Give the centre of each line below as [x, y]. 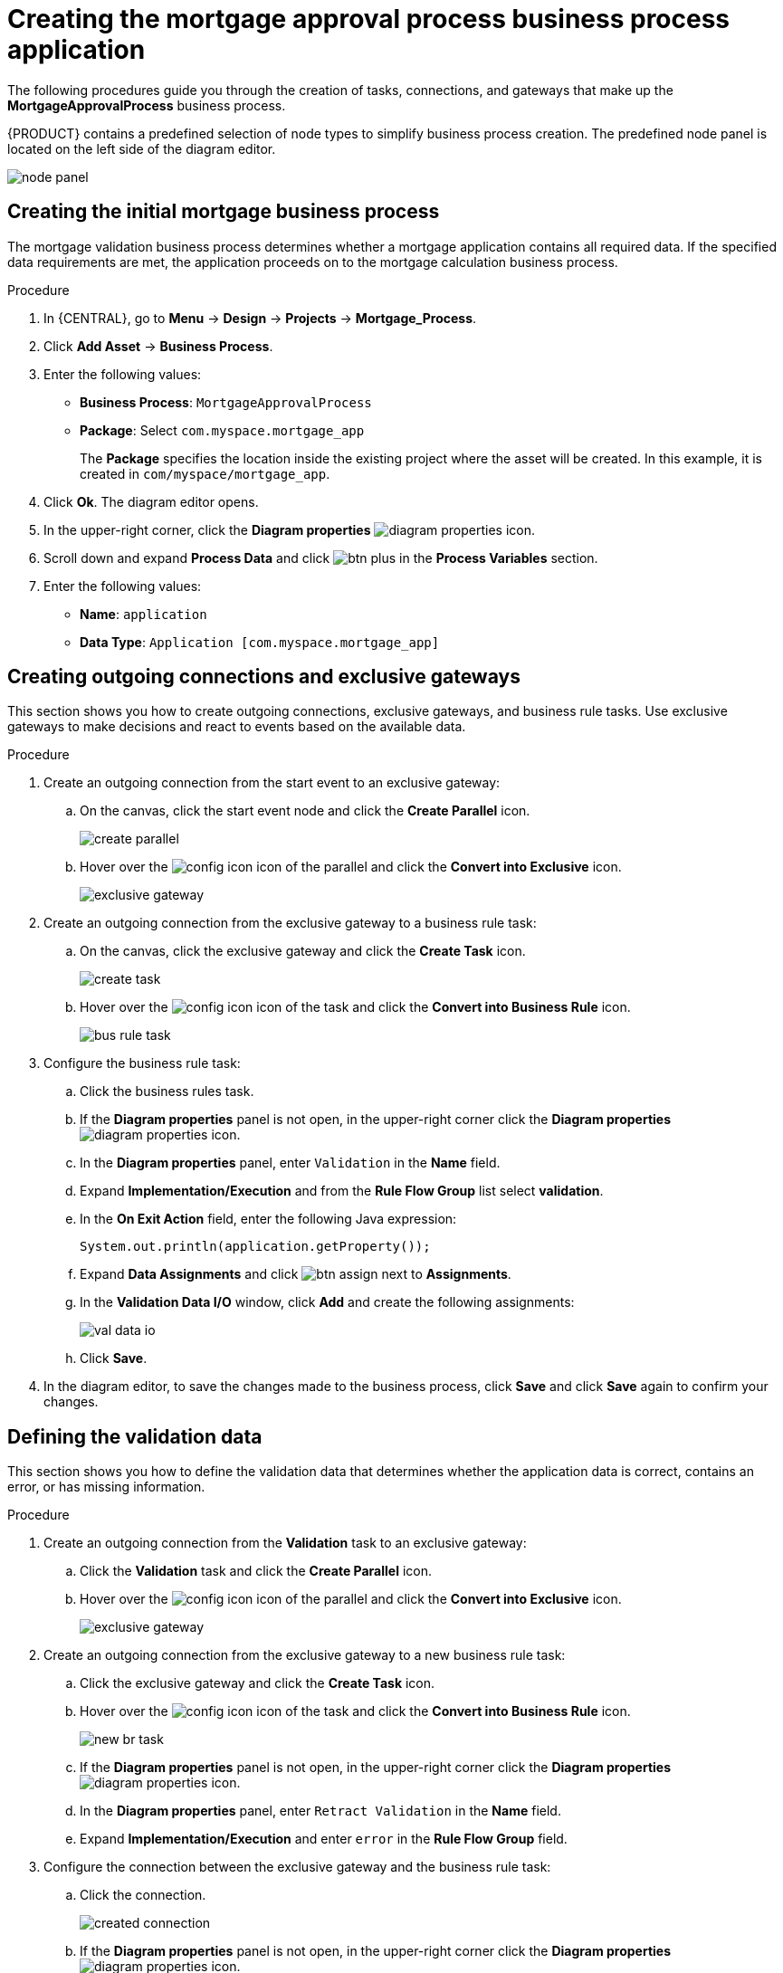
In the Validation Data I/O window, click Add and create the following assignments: [327, 1302]
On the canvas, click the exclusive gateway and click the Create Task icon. [303, 951]
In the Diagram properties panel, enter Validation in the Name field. [290, 1163]
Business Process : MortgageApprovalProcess [226, 402]
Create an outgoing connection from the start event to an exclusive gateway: [272, 783]
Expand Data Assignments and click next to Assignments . [296, 1274]
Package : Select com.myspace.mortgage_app [222, 430]
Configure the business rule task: [142, 1063]
